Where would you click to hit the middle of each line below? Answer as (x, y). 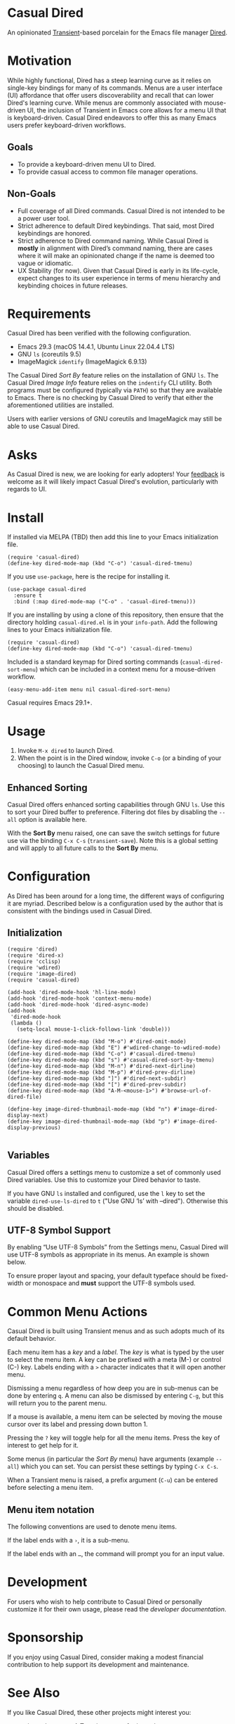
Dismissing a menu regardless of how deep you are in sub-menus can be (113, 1388)
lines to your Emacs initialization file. (60, 630)
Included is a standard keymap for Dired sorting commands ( (95, 662)
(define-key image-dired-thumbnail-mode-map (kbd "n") (89, 1109)
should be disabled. (36, 1208)
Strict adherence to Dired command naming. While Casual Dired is (113, 240)
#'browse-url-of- (186, 1091)
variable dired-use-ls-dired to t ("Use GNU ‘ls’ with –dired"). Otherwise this (118, 1201)
